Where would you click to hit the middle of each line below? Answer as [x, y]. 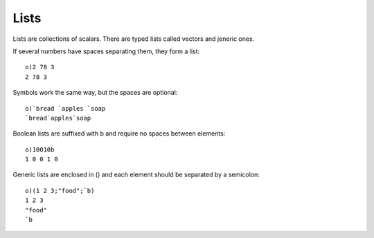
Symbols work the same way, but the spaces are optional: [95, 93]
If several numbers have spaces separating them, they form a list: [106, 51]
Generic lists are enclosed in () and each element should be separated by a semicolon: [136, 175]
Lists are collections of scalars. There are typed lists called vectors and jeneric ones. [134, 39]
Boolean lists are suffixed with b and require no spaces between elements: [119, 134]
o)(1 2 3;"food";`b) [60, 191]
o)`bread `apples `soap [65, 108]
